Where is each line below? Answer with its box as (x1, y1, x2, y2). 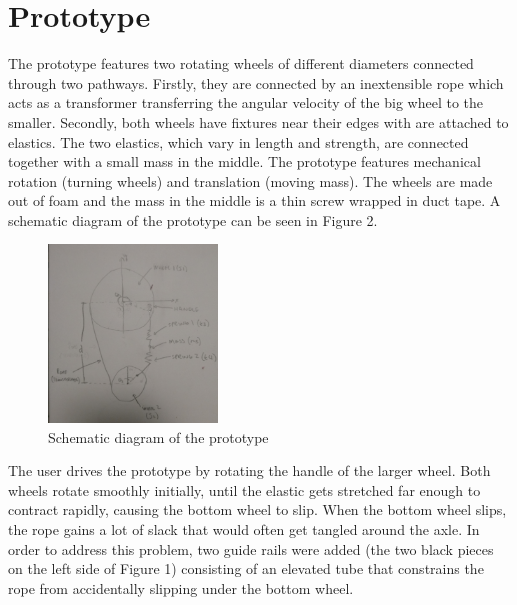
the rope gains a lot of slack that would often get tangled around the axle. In (8, 518, 480, 539)
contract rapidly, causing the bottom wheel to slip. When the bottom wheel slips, (8, 499, 507, 520)
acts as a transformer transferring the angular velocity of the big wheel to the (8, 92, 484, 113)
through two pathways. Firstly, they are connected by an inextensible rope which (8, 72, 504, 93)
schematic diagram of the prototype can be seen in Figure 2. (8, 209, 378, 230)
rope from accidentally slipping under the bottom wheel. (8, 577, 354, 598)
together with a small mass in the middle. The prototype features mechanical (8, 151, 481, 172)
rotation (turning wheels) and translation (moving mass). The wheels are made (8, 170, 493, 191)
